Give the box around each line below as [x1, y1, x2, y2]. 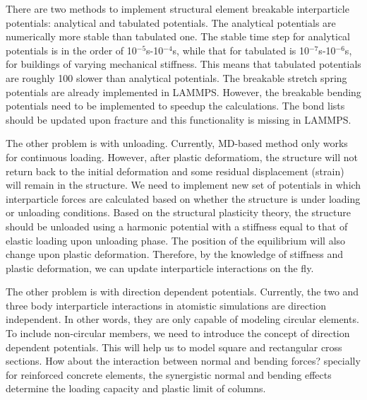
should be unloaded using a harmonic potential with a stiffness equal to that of [6, 218, 348, 233]
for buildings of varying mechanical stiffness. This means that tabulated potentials [6, 57, 361, 71]
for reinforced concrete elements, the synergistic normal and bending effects [6, 367, 332, 382]
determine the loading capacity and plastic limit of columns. [6, 381, 266, 396]
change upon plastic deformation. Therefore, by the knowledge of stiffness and [6, 247, 343, 261]
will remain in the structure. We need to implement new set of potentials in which [6, 177, 361, 192]
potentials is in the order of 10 [6, 42, 137, 57]
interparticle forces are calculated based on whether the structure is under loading [6, 191, 361, 206]
